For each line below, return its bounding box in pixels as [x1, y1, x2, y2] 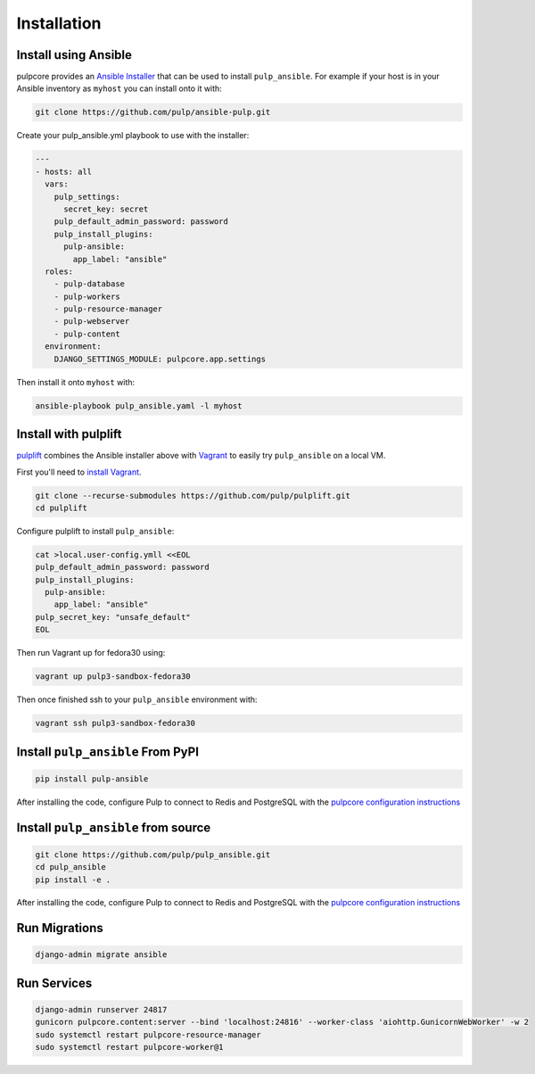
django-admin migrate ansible [35, 950, 168, 960]
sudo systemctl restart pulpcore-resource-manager [35, 1029, 262, 1039]
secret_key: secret [63, 203, 149, 214]
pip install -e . [35, 874, 111, 885]
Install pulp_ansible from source [16, 820, 211, 835]
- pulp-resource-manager [53, 304, 163, 314]
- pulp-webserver [53, 317, 130, 326]
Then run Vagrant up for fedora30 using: [16, 648, 166, 658]
